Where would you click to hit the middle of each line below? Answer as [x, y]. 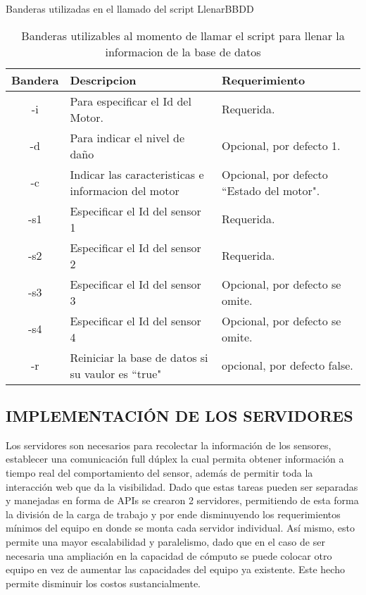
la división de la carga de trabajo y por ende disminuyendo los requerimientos [173, 514]
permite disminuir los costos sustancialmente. [103, 583]
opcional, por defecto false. [287, 365]
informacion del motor [125, 190]
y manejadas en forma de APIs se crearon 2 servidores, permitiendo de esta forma [182, 500]
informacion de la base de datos [183, 51]
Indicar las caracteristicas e [137, 174]
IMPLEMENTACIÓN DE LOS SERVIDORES [179, 415]
